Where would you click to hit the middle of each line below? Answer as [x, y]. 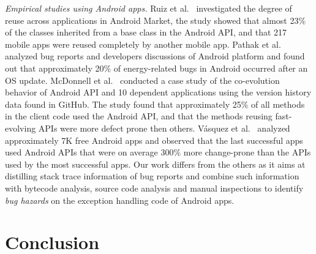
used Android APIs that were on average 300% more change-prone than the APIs [158, 152]
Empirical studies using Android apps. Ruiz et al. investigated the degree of [149, 8]
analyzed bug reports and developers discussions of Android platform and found [155, 56]
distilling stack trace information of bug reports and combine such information [152, 176]
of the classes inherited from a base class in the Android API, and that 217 [146, 32]
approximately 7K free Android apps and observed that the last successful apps [154, 140]
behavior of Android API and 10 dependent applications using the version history [158, 92]
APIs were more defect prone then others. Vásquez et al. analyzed [164, 128]
